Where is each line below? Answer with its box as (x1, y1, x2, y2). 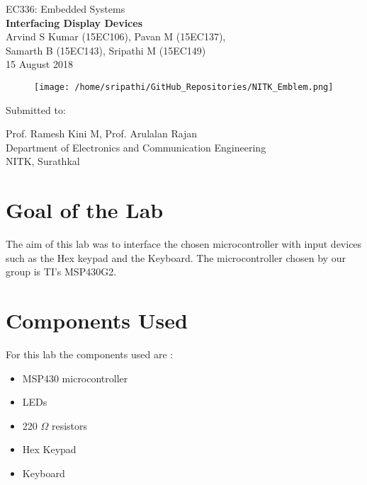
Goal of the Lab (6, 195, 164, 224)
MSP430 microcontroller (22, 370, 128, 385)
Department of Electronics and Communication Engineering (6, 139, 266, 154)
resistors (51, 418, 88, 433)
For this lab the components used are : (6, 347, 174, 362)
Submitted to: (6, 102, 66, 117)
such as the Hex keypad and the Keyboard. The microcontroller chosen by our (6, 250, 346, 265)
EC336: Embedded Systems (6, 1, 125, 16)
